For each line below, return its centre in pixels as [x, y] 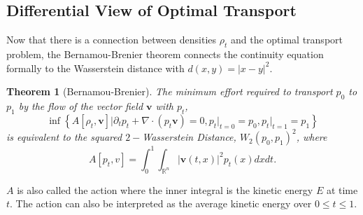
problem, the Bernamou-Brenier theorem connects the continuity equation [165, 54]
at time [342, 189]
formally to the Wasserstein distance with [95, 68]
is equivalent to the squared [64, 137]
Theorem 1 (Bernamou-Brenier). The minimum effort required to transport [170, 91]
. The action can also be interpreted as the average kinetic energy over [161, 203]
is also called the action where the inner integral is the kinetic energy [165, 189]
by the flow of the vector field [81, 105]
